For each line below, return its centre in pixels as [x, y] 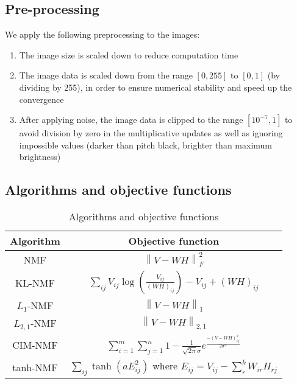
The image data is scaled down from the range [106, 75]
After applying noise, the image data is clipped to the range [131, 120]
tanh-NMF [35, 367]
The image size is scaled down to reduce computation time [129, 54]
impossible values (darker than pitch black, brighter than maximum [145, 145]
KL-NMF [35, 282]
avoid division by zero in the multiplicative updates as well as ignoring [151, 133]
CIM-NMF [35, 345]
